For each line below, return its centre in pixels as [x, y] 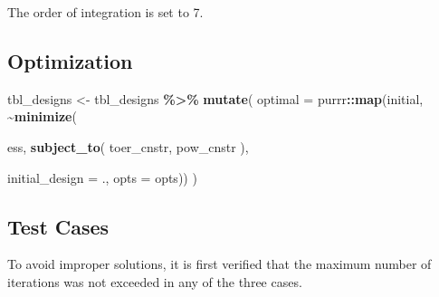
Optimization [70, 60]
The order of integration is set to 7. [105, 12]
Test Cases [58, 226]
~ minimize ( [42, 116]
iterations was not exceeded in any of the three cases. [155, 281]
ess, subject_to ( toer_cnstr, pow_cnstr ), [128, 146]
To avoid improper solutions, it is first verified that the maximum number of [219, 264]
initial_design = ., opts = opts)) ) [102, 177]
